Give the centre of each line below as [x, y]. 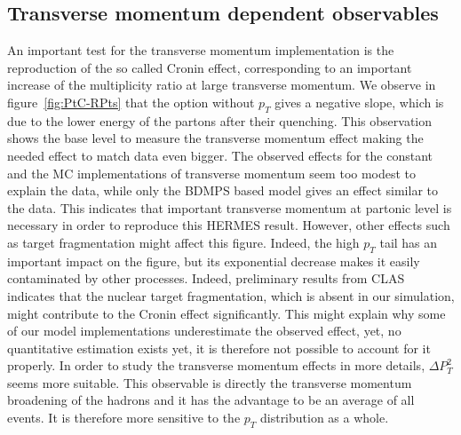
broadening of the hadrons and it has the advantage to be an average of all [211, 400]
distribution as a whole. [324, 418]
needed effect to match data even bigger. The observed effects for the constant [220, 155]
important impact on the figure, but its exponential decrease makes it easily [214, 261]
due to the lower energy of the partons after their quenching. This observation [220, 120]
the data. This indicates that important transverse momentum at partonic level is [230, 207]
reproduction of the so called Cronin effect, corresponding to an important [210, 67]
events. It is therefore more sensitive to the [124, 418]
